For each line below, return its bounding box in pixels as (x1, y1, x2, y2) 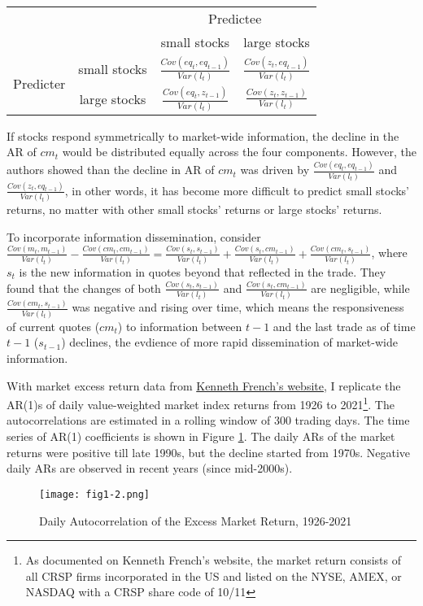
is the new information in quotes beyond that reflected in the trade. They (19, 264, 386, 280)
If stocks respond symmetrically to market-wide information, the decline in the (7, 127, 399, 144)
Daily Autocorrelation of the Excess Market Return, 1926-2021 (39, 512, 352, 529)
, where (371, 244, 408, 261)
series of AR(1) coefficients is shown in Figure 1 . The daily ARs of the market (7, 428, 395, 445)
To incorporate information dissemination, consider (7, 228, 261, 245)
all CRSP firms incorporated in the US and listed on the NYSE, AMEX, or (25, 567, 402, 584)
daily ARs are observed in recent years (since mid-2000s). (7, 460, 293, 477)
